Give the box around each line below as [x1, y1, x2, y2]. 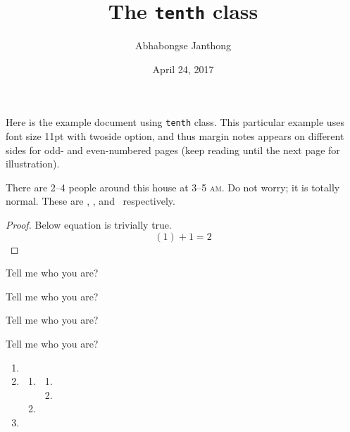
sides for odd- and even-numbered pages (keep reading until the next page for [6, 142, 340, 157]
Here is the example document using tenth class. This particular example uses [6, 115, 344, 129]
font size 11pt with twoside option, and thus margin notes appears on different [6, 129, 344, 144]
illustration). [6, 156, 60, 171]
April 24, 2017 [152, 61, 214, 76]
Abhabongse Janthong [135, 38, 232, 53]
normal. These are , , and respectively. [6, 193, 175, 208]
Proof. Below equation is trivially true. [6, 217, 172, 232]
